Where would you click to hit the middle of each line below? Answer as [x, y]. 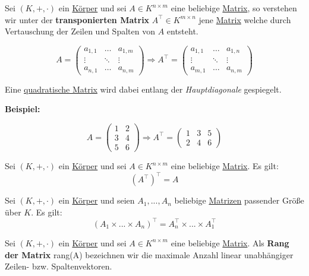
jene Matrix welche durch [245, 19]
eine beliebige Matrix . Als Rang [230, 242]
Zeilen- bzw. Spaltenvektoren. [59, 266]
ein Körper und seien [97, 200]
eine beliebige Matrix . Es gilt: [225, 166]
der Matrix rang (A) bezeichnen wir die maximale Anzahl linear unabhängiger [149, 254]
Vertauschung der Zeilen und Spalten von [80, 31]
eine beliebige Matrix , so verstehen [234, 8]
